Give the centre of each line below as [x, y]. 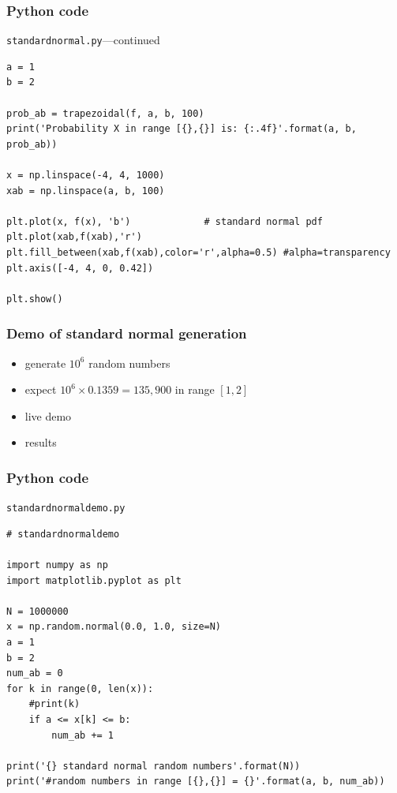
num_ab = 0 [35, 673]
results [41, 442]
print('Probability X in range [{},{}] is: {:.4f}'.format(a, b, [182, 129]
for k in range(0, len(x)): [80, 688]
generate [45, 363]
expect [41, 389]
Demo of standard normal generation [127, 333]
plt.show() [35, 299]
